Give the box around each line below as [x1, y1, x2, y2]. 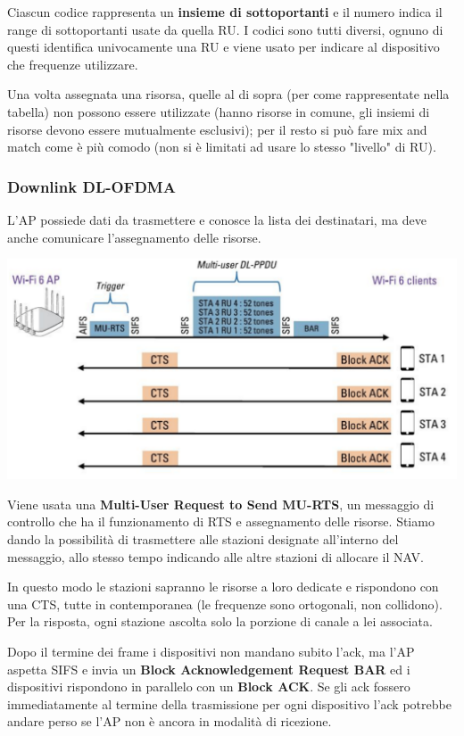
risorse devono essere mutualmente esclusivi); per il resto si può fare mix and [7, 120, 427, 138]
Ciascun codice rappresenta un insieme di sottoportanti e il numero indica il [7, 3, 443, 21]
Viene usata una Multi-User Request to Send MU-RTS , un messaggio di [7, 494, 435, 513]
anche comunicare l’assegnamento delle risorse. [7, 227, 261, 246]
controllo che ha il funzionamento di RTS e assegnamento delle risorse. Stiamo [7, 512, 435, 531]
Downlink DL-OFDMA [7, 175, 176, 197]
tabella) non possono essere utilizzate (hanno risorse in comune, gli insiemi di [7, 102, 430, 120]
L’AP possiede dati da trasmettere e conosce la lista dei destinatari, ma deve [7, 210, 427, 228]
